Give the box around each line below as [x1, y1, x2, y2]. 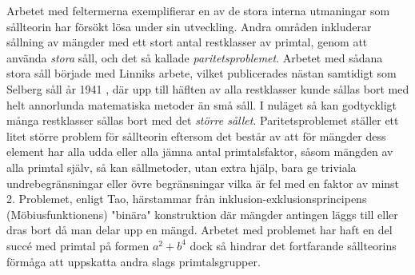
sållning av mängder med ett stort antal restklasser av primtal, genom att [6, 34, 368, 50]
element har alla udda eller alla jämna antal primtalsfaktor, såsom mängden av [6, 143, 393, 160]
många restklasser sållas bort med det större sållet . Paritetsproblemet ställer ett [6, 112, 399, 129]
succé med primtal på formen [6, 237, 150, 253]
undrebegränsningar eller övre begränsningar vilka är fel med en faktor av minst [6, 174, 400, 191]
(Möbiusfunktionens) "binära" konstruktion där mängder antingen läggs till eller [6, 205, 398, 222]
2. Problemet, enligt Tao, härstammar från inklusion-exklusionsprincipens [6, 190, 367, 207]
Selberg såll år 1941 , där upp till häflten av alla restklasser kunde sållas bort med [6, 80, 409, 97]
